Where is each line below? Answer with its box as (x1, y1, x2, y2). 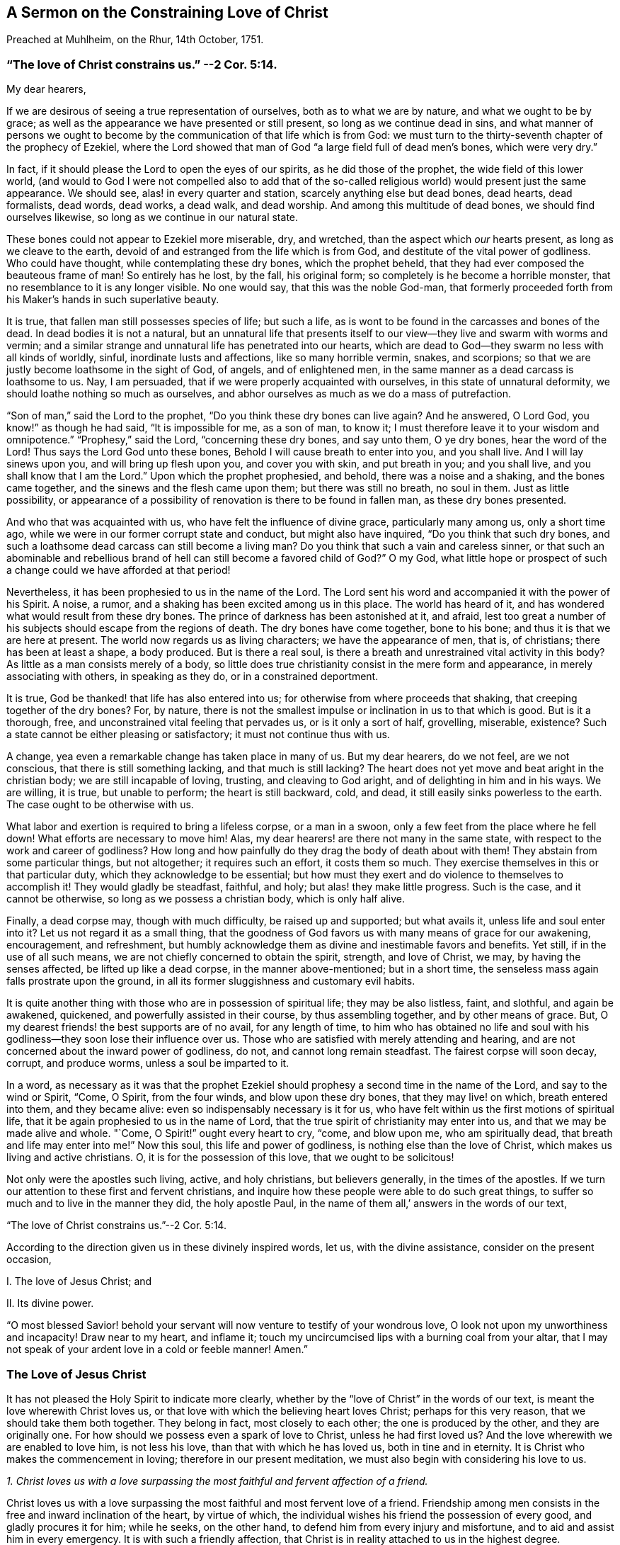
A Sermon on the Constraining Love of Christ (6, 4, 328, 21)
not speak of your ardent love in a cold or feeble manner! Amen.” (6, 1343, 308, 1356)
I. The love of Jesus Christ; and (6, 1275, 152, 1288)
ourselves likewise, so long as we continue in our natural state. (6, 211, 299, 224)
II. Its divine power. (6, 1297, 94, 1310)
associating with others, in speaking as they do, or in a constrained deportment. (6, 670, 379, 683)
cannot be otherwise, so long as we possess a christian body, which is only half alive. (6, 893, 405, 905)
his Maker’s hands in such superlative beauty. (6, 293, 219, 306)
